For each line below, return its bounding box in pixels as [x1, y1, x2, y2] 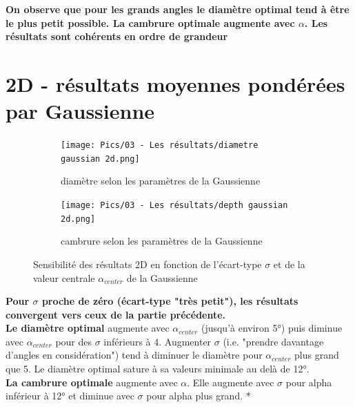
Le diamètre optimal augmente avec [6, 321, 170, 335]
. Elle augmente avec [187, 375, 274, 389]
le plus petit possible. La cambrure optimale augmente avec [6, 15, 295, 30]
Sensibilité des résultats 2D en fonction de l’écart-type [33, 256, 262, 271]
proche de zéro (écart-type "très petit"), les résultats [41, 294, 298, 308]
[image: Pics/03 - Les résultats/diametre [61, 140, 258, 151]
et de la [273, 256, 305, 271]
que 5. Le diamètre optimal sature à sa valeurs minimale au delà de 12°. [6, 361, 310, 376]
